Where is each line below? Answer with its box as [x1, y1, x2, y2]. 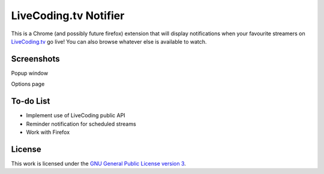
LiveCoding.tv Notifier [11, 9, 125, 22]
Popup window [11, 69, 48, 77]
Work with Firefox [26, 129, 70, 136]
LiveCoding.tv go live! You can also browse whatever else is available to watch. [11, 38, 207, 45]
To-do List [11, 96, 50, 106]
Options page [11, 81, 45, 88]
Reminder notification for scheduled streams [26, 120, 136, 127]
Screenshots [11, 54, 60, 64]
